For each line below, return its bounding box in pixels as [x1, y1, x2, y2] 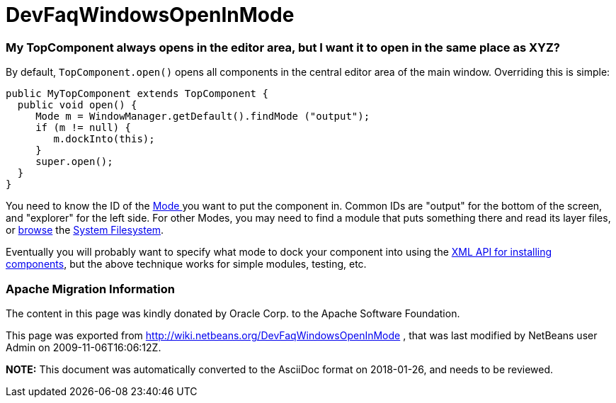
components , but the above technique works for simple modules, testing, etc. [6, 258, 367, 271]
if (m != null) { [35, 122, 132, 134]
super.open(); [35, 156, 113, 168]
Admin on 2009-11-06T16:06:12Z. [6, 341, 161, 353]
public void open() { [17, 99, 137, 111]
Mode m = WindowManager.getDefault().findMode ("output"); [35, 110, 370, 123]
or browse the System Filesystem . [6, 224, 164, 237]
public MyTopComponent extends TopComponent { [6, 88, 268, 100]
